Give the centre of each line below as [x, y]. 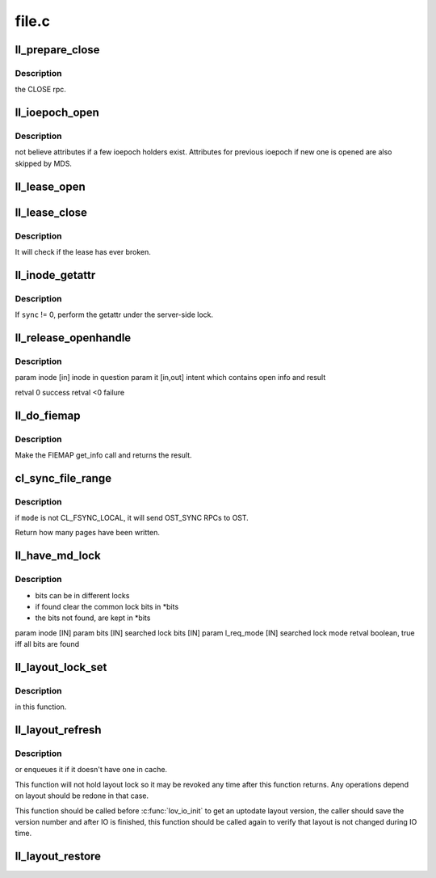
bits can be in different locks [82, 595]
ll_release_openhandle [73, 338]
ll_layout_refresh [58, 730]
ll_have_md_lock [58, 556]
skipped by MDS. [44, 163]
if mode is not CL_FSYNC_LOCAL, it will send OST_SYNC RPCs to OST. [132, 518]
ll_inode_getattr [55, 275]
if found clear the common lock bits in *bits [107, 606]
